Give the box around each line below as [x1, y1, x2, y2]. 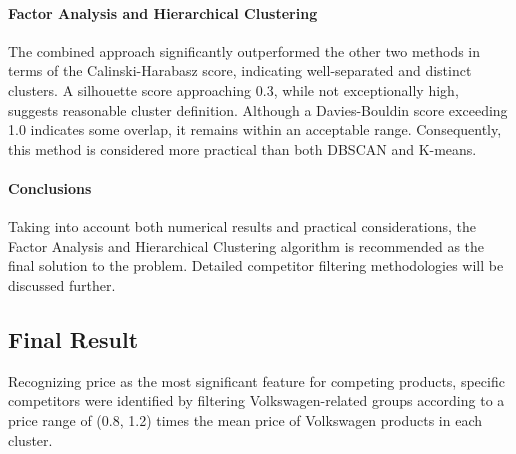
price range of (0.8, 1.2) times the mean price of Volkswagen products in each [8, 409, 483, 430]
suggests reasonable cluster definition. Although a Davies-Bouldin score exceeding [8, 99, 508, 120]
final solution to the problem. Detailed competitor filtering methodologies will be [8, 255, 504, 276]
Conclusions [8, 177, 92, 198]
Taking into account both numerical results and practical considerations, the [8, 216, 476, 237]
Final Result [8, 323, 139, 354]
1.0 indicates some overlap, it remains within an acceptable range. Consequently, [8, 119, 502, 140]
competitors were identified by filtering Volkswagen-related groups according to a [8, 390, 505, 411]
